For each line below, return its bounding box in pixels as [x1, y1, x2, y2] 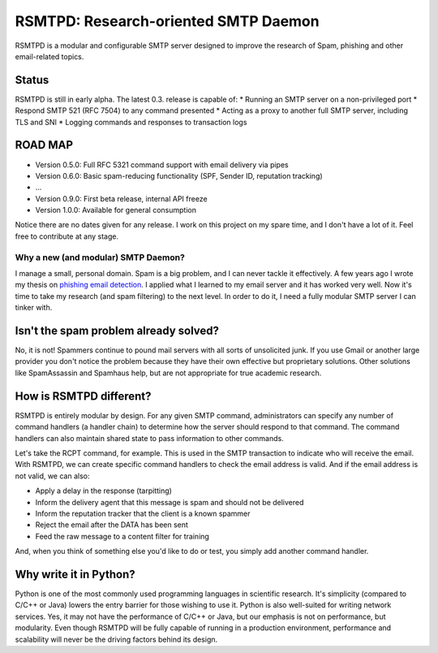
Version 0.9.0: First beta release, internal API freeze [35, 193, 208, 203]
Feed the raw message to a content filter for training [35, 531, 210, 541]
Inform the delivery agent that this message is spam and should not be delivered [35, 497, 304, 507]
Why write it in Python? [15, 567, 135, 581]
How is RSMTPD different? [15, 389, 152, 403]
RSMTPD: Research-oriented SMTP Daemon [15, 12, 320, 30]
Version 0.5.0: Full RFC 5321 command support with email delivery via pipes [35, 159, 289, 170]
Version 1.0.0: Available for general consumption [35, 205, 196, 215]
